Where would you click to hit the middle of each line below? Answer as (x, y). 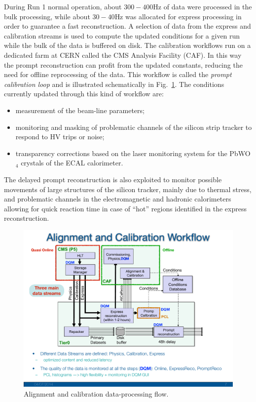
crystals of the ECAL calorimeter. (72, 163)
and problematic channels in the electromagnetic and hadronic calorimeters (118, 199)
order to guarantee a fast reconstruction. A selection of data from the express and (128, 26)
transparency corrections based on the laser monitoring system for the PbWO (133, 153)
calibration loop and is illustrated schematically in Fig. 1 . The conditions (114, 84)
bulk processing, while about (47, 16)
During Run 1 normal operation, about (63, 6)
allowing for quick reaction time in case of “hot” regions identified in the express (125, 208)
